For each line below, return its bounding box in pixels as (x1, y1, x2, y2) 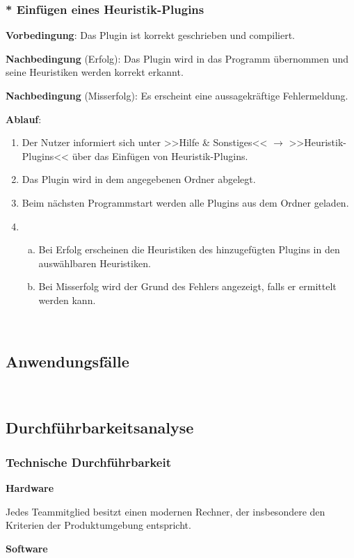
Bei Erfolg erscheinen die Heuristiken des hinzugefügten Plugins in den (38, 242, 340, 257)
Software (6, 541, 48, 555)
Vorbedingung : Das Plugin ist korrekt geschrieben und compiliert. (6, 28, 295, 42)
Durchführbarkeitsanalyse (6, 417, 194, 438)
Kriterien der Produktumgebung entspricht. (6, 518, 191, 532)
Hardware (6, 480, 54, 495)
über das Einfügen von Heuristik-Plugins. (72, 148, 248, 163)
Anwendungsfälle (6, 350, 129, 372)
